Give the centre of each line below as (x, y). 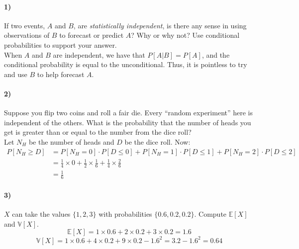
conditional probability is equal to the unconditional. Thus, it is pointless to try (126, 64)
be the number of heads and (71, 141)
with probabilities (125, 214)
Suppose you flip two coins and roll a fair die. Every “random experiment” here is (129, 113)
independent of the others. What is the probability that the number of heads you (128, 122)
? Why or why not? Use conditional (185, 35)
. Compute (210, 214)
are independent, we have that (99, 54)
